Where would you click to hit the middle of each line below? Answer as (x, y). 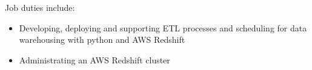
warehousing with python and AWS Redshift (102, 40)
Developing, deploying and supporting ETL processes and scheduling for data (163, 27)
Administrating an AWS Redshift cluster (95, 59)
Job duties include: (40, 7)
